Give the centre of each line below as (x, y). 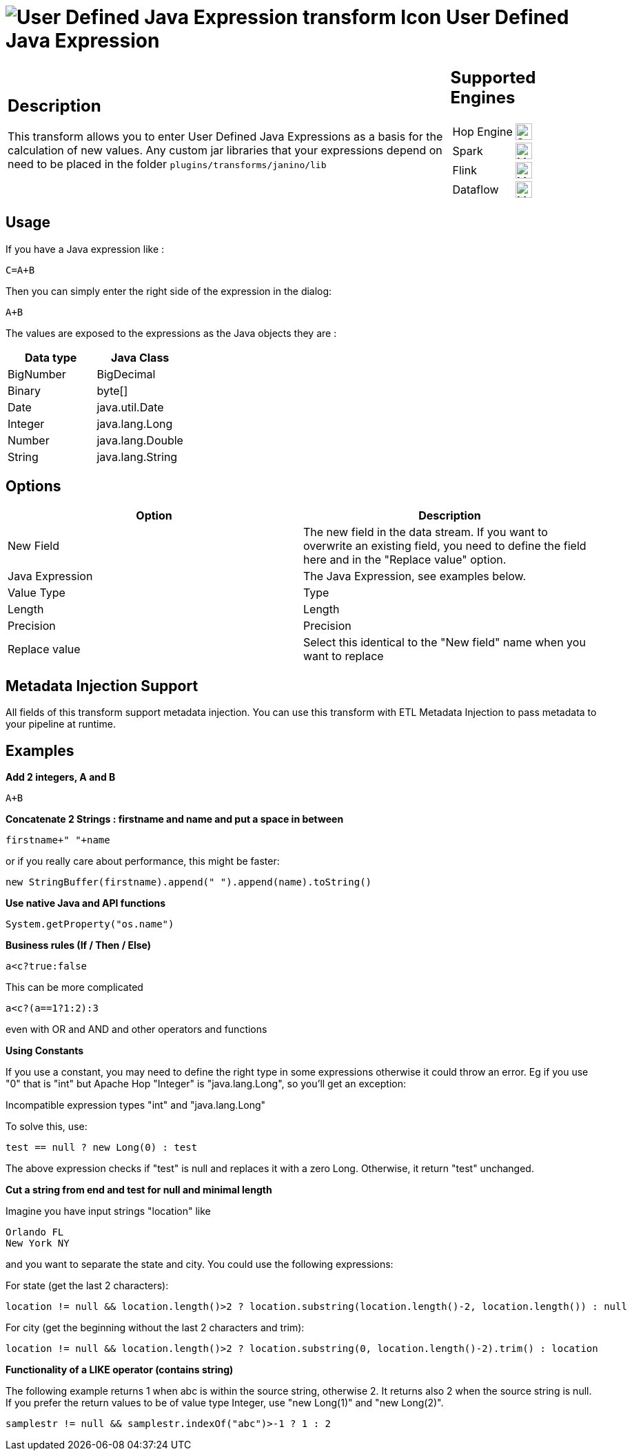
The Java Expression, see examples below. (415, 576)
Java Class (140, 357)
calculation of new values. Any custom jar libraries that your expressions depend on (225, 151)
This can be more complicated (74, 987)
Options (33, 486)
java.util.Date (130, 407)
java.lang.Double (140, 440)
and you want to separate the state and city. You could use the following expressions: (200, 1264)
